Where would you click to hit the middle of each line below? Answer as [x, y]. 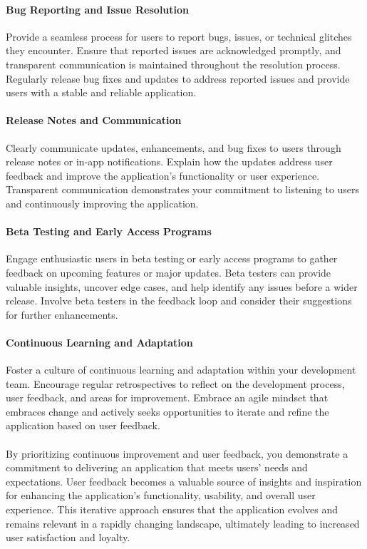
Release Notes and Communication [94, 120]
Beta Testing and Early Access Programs [109, 231]
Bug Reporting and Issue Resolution [98, 9]
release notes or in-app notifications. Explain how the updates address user [169, 161]
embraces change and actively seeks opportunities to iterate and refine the [167, 411]
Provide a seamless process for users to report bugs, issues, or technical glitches [179, 36]
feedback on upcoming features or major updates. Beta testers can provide [169, 272]
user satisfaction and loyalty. [68, 537]
